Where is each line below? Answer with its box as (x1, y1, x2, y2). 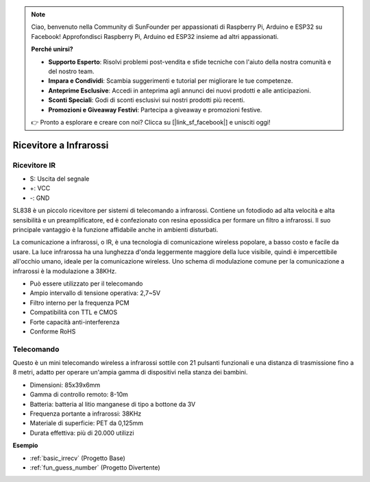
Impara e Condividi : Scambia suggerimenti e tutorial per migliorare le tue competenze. (48, 77, 293, 85)
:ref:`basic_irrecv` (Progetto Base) (29, 454, 126, 462)
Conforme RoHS (29, 327, 76, 335)
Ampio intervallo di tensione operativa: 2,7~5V (29, 289, 161, 297)
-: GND (29, 194, 50, 202)
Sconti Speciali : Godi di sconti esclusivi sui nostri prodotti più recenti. (48, 96, 245, 104)
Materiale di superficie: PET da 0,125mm (29, 419, 144, 427)
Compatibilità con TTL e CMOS (29, 308, 118, 316)
